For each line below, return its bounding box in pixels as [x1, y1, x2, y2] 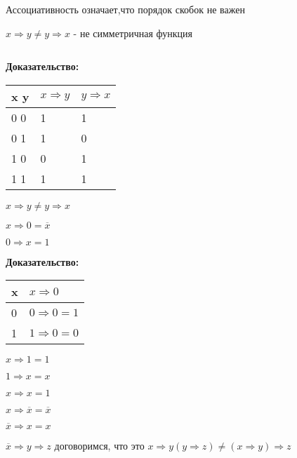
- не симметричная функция [73, 25, 192, 40]
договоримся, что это [54, 438, 145, 452]
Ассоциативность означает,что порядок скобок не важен [6, 2, 245, 16]
